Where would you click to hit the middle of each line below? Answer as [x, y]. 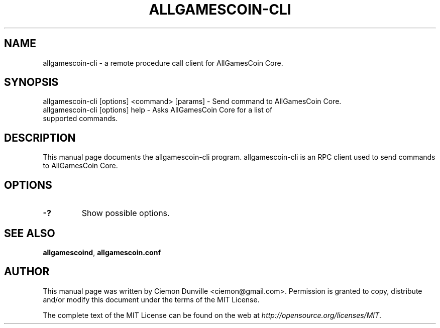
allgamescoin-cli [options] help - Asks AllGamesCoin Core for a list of [158, 110]
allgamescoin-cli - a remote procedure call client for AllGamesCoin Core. [163, 63]
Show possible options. [126, 213]
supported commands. [80, 119]
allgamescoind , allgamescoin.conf [102, 252]
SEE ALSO [30, 233]
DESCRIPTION [40, 138]
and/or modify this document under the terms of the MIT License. [151, 299]
